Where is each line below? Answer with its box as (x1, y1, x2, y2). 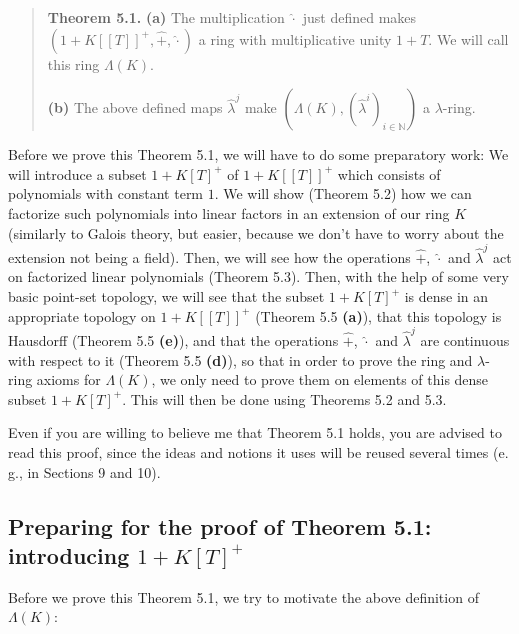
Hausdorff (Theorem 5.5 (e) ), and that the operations (8, 329, 339, 350)
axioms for (36, 369, 101, 390)
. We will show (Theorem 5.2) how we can (214, 183, 472, 204)
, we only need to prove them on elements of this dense (151, 369, 489, 390)
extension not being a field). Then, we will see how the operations (8, 246, 411, 267)
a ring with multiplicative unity (198, 28, 392, 49)
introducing (8, 539, 130, 570)
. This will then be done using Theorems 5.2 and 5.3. (122, 388, 447, 409)
